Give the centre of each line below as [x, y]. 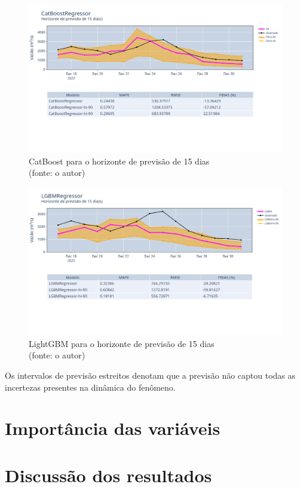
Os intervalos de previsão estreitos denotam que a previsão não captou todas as [150, 375]
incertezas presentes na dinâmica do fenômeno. [90, 387]
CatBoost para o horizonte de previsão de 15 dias [119, 161]
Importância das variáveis [113, 428]
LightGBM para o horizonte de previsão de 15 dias [122, 343]
